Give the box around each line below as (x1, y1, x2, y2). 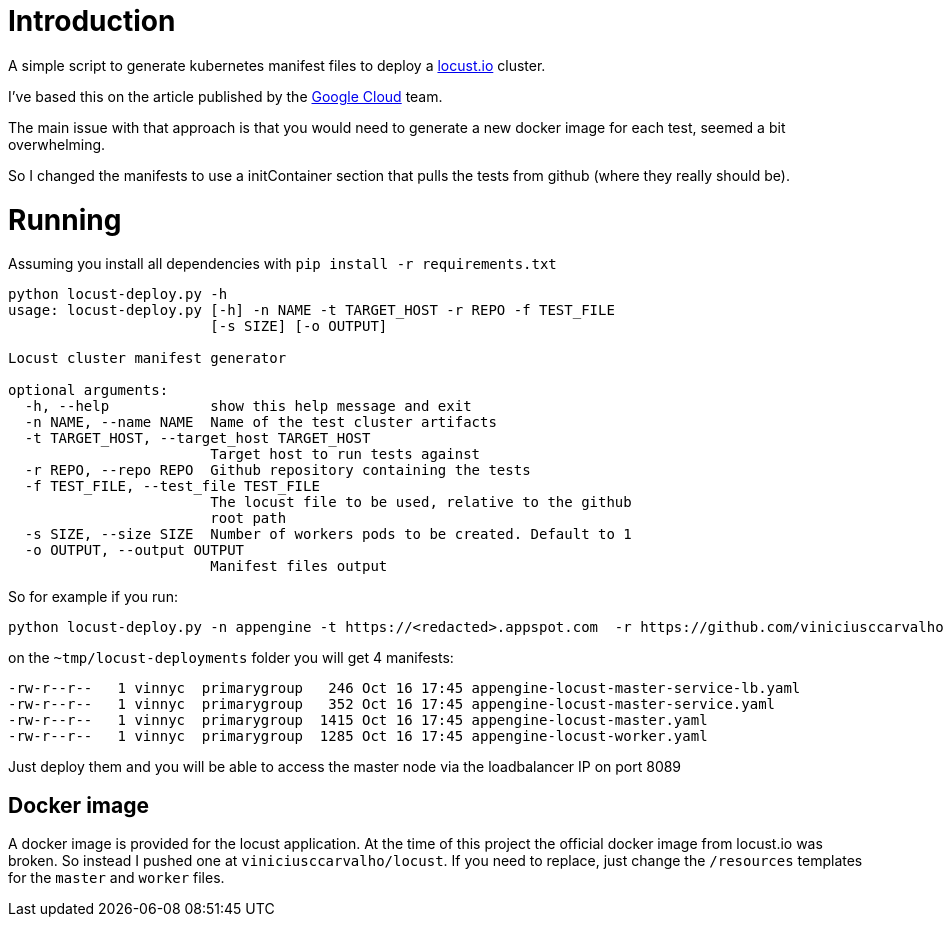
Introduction (8, 4, 176, 38)
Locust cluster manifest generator (8, 350, 287, 367)
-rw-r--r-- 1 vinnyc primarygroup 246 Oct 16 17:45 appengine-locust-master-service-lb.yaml (8, 680, 801, 697)
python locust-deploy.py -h (8, 286, 228, 303)
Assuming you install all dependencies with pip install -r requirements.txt (8, 255, 557, 273)
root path (210, 510, 287, 527)
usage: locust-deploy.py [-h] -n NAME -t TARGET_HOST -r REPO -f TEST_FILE (8, 302, 615, 319)
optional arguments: (8, 382, 169, 399)
